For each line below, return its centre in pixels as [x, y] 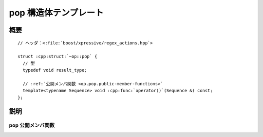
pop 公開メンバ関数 [32, 125]
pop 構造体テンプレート [56, 13]
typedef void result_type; [55, 70]
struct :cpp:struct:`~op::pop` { [57, 57]
